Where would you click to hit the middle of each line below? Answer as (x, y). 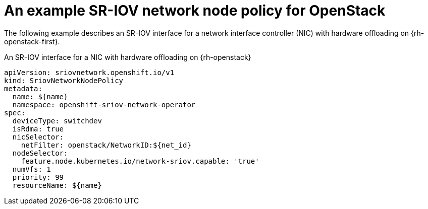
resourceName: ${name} (57, 185)
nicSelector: (38, 137)
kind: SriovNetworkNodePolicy (64, 80)
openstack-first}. (32, 41)
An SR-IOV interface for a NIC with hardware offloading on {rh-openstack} (128, 57)
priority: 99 (38, 177)
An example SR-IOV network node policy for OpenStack (195, 11)
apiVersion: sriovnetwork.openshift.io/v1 (89, 72)
